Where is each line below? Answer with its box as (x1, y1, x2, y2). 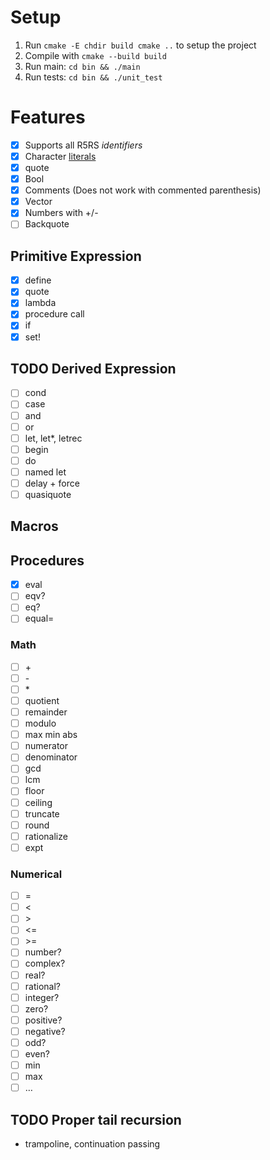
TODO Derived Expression (10, 360, 177, 377)
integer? (24, 991, 60, 1003)
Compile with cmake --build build (24, 49, 167, 61)
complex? (24, 957, 66, 970)
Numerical (10, 867, 63, 881)
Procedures (10, 552, 85, 569)
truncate (24, 807, 60, 820)
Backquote (24, 218, 70, 230)
